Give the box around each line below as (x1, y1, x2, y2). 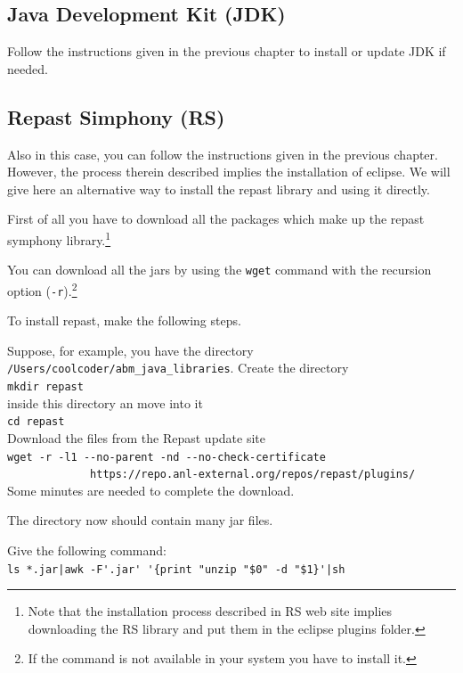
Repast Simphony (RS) (7, 103, 225, 130)
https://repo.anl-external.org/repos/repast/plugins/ (90, 468, 416, 481)
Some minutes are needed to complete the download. (7, 480, 295, 499)
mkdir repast (7, 381, 84, 394)
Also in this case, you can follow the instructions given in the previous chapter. (7, 144, 438, 163)
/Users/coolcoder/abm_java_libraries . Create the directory (7, 358, 349, 377)
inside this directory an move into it (7, 393, 203, 412)
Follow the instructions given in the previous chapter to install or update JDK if (7, 42, 446, 61)
